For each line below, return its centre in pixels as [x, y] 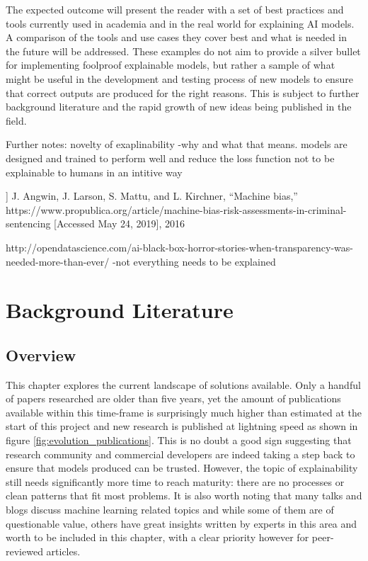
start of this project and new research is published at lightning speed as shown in [182, 426]
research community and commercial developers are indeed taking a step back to [180, 454]
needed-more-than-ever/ [58, 261]
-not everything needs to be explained [194, 261]
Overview [41, 355]
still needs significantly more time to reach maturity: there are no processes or [175, 481]
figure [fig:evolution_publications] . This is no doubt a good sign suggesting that [179, 440]
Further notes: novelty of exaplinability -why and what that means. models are [177, 144]
